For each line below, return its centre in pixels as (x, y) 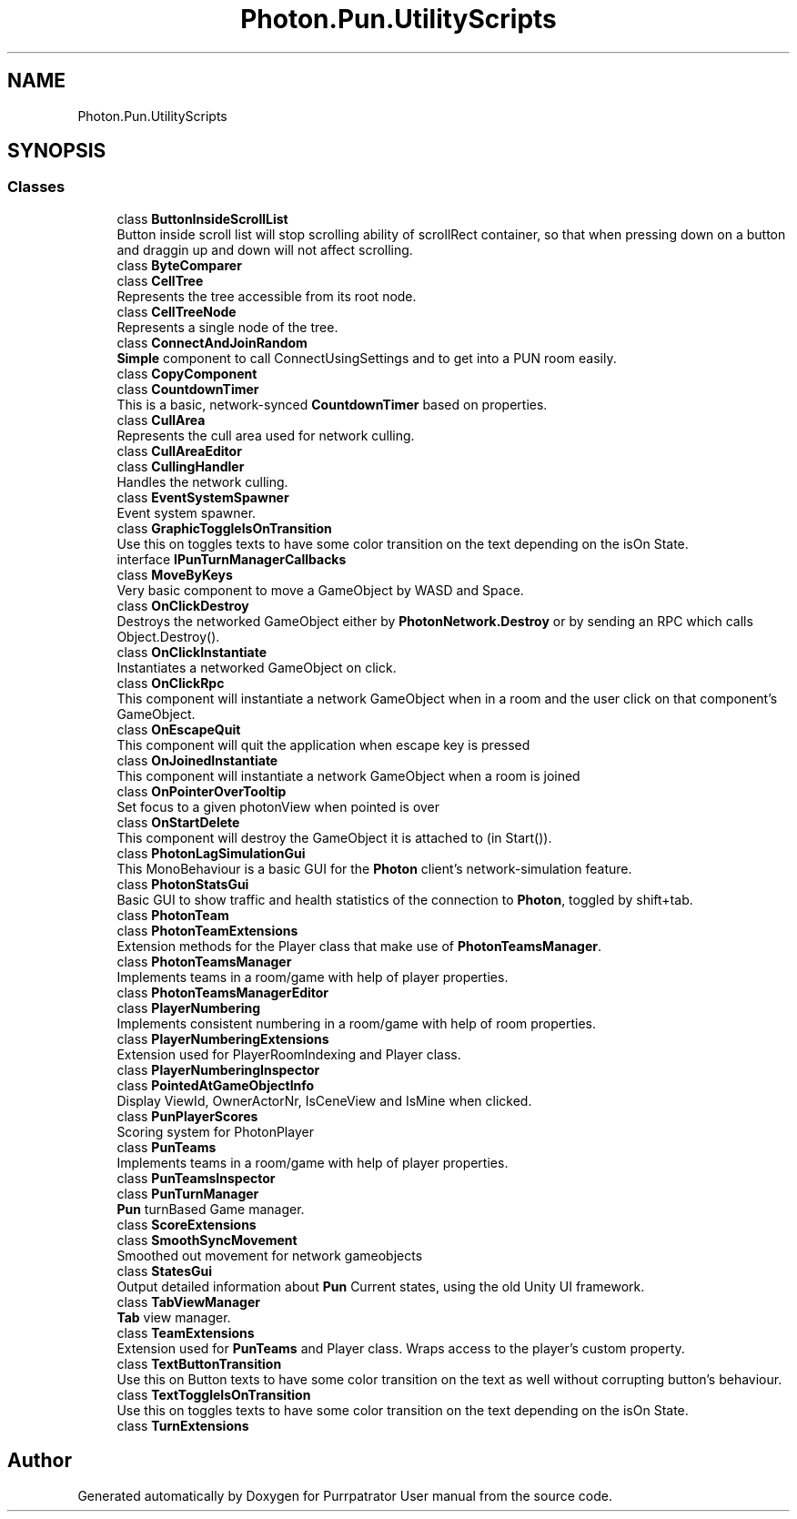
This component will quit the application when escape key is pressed (323, 744)
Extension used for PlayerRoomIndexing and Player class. (289, 1054)
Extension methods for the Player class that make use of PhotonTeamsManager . (359, 946)
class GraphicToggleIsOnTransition (224, 528)
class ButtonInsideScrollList (202, 218)
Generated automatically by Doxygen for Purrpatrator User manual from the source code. (345, 1495)
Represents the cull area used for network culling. (266, 435)
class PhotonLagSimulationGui (211, 853)
